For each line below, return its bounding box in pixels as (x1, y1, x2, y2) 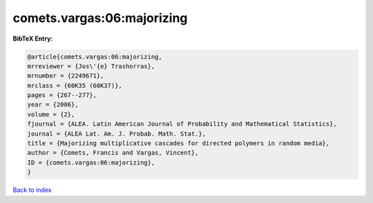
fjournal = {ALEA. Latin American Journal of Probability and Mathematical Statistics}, (27, 120, 338, 128)
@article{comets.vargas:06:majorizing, (27, 52, 162, 61)
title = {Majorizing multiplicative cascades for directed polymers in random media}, (27, 140, 330, 147)
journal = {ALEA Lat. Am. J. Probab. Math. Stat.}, (27, 129, 207, 138)
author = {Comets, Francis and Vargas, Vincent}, (27, 149, 199, 157)
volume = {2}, (27, 110, 75, 118)
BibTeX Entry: (12, 34, 53, 43)
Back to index (12, 186, 52, 194)
